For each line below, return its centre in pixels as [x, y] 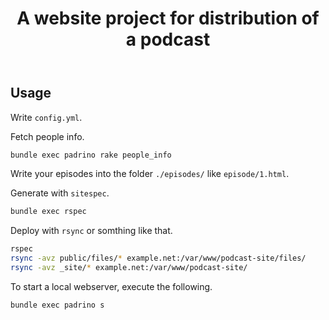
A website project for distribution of [168, 18]
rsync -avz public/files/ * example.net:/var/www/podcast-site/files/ [158, 258]
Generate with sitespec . [60, 193]
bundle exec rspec [48, 212]
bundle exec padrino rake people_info [91, 155]
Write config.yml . [46, 117]
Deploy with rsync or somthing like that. [91, 231]
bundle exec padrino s [57, 305]
